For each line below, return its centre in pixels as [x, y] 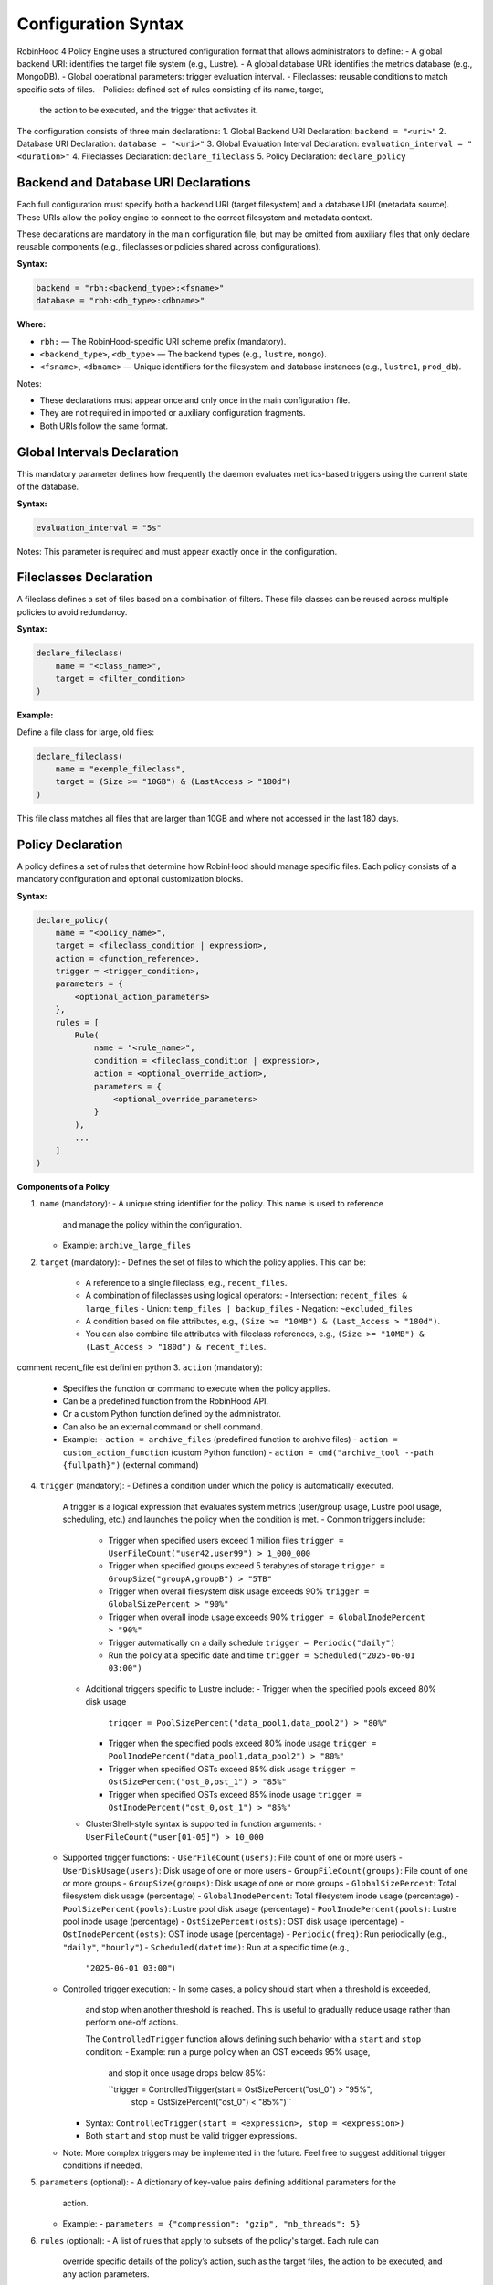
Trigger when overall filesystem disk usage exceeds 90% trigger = [239, 1591]
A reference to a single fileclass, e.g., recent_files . [186, 1282]
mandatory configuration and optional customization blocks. [130, 879]
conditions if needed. [103, 2165]
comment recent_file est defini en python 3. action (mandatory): [140, 1367]
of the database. [48, 487]
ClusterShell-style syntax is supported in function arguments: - [204, 1824]
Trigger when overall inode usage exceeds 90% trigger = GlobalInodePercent [267, 1617]
